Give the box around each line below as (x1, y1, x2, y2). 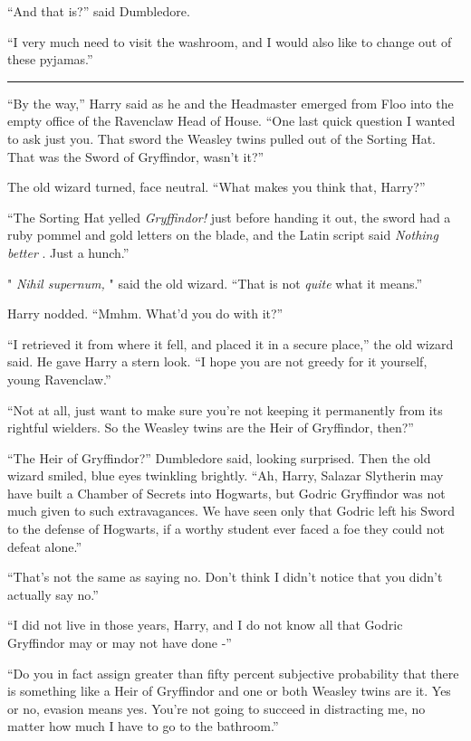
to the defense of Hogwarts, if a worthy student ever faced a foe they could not (7, 519, 445, 538)
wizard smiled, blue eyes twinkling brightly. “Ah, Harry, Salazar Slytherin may (7, 466, 444, 485)
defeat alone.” (7, 537, 82, 556)
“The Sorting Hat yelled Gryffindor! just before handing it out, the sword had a (7, 207, 451, 226)
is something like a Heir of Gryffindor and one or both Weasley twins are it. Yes (7, 681, 451, 700)
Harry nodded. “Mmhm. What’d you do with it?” (7, 304, 284, 323)
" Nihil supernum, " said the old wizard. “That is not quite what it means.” (7, 273, 423, 292)
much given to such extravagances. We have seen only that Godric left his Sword (7, 501, 455, 520)
